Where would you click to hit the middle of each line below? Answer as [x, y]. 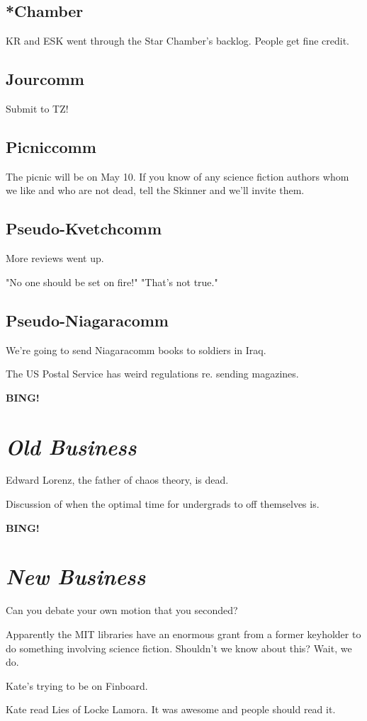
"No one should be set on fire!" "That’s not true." [112, 282]
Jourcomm [45, 79]
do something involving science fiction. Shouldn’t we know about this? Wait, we [179, 648]
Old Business [71, 446]
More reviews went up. [55, 258]
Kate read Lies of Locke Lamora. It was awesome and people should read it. [171, 709]
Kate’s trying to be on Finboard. [77, 685]
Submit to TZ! [37, 108]
